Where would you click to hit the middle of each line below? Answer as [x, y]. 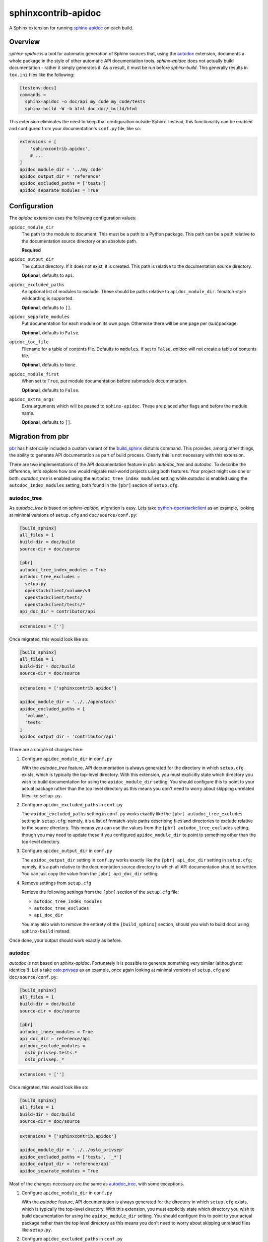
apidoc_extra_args [32, 399]
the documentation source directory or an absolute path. [79, 241]
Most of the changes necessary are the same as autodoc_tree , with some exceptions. [97, 1184]
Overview [25, 42]
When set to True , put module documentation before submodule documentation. [104, 381]
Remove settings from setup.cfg [57, 883]
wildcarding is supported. [48, 299]
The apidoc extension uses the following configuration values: [73, 218]
